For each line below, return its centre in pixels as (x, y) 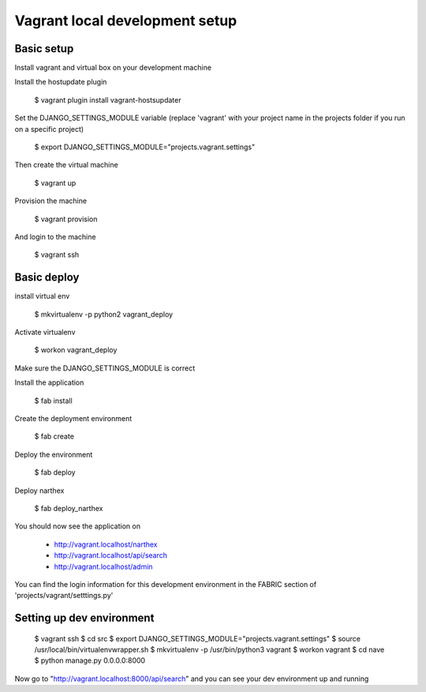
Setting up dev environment (84, 618)
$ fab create (54, 436)
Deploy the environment (54, 454)
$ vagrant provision (66, 219)
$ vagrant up (55, 182)
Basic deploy (47, 278)
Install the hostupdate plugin (61, 82)
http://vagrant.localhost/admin (103, 566)
